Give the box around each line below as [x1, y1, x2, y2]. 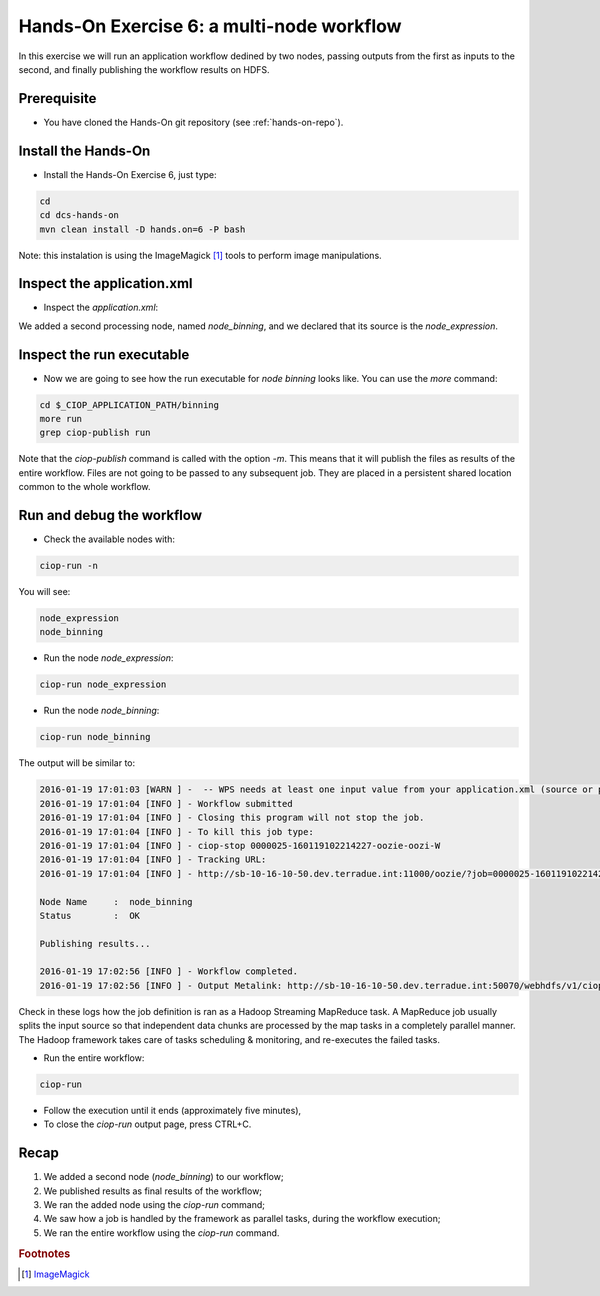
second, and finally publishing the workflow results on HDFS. [18, 63, 270, 75]
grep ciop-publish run [39, 427, 151, 439]
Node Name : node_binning [39, 896, 194, 907]
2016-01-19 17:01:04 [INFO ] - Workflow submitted [39, 798, 294, 809]
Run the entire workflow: [43, 1052, 145, 1064]
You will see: [18, 586, 71, 598]
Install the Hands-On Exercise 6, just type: [43, 168, 217, 180]
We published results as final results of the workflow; [43, 1185, 263, 1197]
